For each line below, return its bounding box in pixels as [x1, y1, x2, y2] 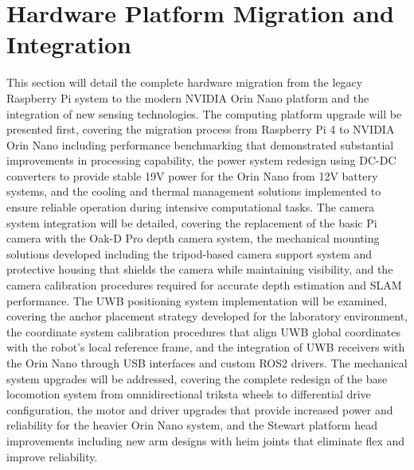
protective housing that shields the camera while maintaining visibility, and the [6, 261, 393, 278]
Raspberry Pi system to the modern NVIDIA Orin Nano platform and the [6, 89, 369, 106]
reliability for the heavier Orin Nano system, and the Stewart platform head [6, 417, 377, 433]
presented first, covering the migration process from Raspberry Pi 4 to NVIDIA [6, 121, 395, 138]
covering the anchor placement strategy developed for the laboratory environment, [6, 308, 408, 324]
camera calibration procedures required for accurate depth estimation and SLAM [6, 277, 402, 293]
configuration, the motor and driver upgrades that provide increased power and [6, 401, 393, 418]
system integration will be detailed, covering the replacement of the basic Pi [6, 214, 377, 231]
